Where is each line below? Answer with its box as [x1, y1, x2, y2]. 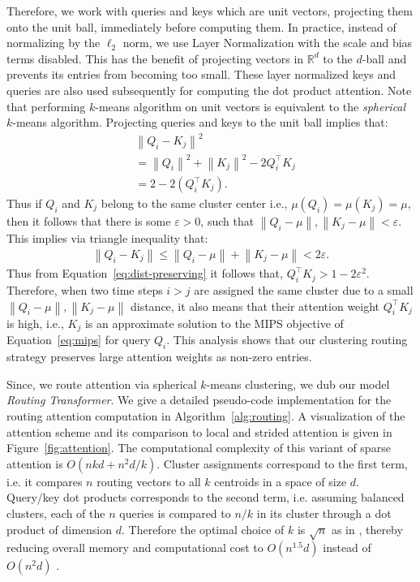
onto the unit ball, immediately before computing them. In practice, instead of [6, 18, 396, 35]
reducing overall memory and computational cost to [6, 539, 264, 556]
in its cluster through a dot [256, 504, 392, 521]
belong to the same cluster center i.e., [101, 195, 288, 212]
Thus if [6, 195, 42, 212]
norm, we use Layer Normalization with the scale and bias [122, 34, 413, 51]
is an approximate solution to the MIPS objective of [84, 314, 344, 331]
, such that [200, 213, 255, 230]
